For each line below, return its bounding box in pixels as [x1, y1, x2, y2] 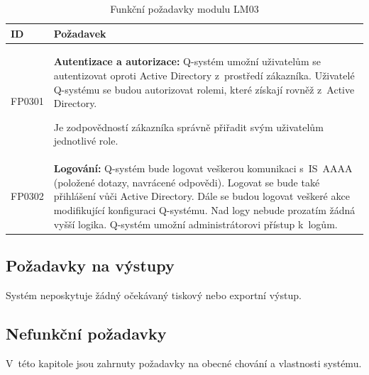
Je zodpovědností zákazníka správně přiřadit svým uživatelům [53, 119, 324, 134]
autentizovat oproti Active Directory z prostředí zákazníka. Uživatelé [53, 68, 355, 83]
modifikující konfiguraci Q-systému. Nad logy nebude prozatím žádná [53, 203, 356, 218]
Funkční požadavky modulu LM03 [110, 1, 259, 16]
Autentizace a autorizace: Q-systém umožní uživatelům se [53, 54, 321, 69]
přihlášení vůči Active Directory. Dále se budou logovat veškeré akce [53, 189, 350, 203]
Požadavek [53, 26, 106, 40]
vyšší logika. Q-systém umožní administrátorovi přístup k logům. [53, 216, 338, 231]
